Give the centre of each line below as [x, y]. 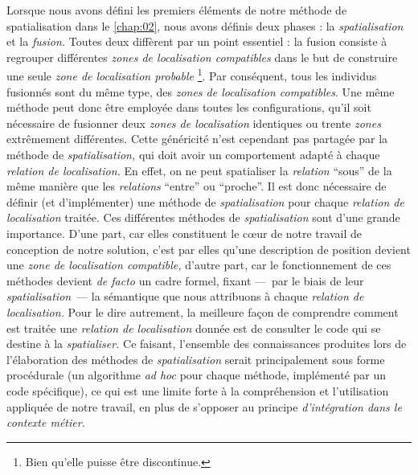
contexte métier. [46, 422]
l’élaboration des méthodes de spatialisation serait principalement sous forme [196, 359]
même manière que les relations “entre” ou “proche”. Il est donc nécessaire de [197, 186]
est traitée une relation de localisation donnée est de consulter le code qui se [194, 328]
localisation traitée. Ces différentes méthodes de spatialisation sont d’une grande [203, 217]
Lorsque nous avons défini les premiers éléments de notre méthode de [177, 10]
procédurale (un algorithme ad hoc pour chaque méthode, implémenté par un [197, 375]
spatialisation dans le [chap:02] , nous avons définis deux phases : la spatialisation [205, 25]
